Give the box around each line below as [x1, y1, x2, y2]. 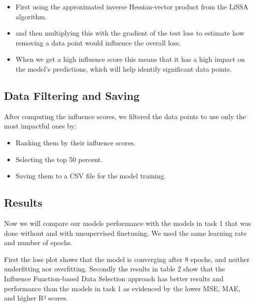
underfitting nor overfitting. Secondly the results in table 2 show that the [4, 263, 225, 274]
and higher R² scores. [4, 293, 68, 303]
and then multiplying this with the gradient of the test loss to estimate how [15, 28, 245, 38]
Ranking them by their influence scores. [15, 137, 136, 147]
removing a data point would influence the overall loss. [15, 37, 181, 47]
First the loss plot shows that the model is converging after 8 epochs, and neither [4, 254, 250, 264]
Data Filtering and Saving [4, 87, 140, 103]
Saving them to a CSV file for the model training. [15, 171, 166, 181]
